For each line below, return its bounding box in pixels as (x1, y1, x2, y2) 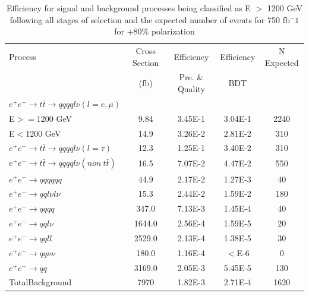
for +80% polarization (114, 25, 195, 37)
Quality (177, 83, 205, 95)
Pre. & (179, 71, 204, 83)
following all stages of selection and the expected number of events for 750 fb (10, 13, 290, 26)
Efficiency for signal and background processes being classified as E (6, 2, 251, 14)
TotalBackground (9, 276, 72, 288)
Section (133, 56, 159, 68)
